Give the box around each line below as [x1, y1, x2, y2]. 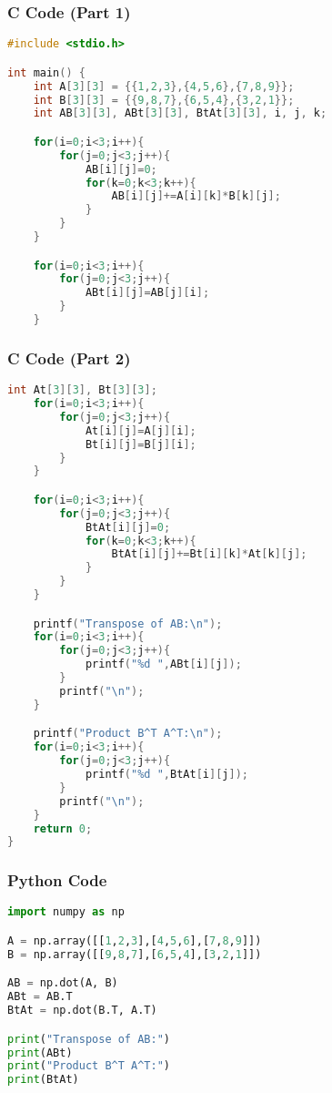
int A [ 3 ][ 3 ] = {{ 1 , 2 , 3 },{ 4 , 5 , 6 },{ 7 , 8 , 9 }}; [33, 79, 295, 93]
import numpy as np [7, 905, 125, 919]
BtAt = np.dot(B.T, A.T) [7, 1004, 157, 1017]
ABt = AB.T [7, 990, 73, 1004]
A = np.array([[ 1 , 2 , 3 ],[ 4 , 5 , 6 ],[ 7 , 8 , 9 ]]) [7, 935, 262, 947]
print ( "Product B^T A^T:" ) [7, 1059, 170, 1073]
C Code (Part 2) [7, 346, 131, 369]
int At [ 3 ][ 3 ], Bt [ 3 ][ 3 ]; [7, 383, 157, 397]
